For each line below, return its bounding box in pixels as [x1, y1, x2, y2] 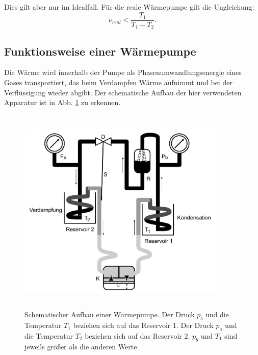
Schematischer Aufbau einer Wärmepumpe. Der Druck [24, 309, 195, 320]
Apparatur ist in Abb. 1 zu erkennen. [4, 97, 121, 108]
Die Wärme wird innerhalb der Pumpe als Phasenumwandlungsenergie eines [4, 67, 242, 78]
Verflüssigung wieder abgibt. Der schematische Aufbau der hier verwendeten [4, 87, 242, 97]
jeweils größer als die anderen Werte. [24, 341, 139, 351]
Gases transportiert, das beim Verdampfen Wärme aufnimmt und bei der [4, 77, 233, 87]
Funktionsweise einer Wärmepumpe [4, 43, 196, 59]
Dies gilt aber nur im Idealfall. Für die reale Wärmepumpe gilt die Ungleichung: [4, 2, 254, 12]
